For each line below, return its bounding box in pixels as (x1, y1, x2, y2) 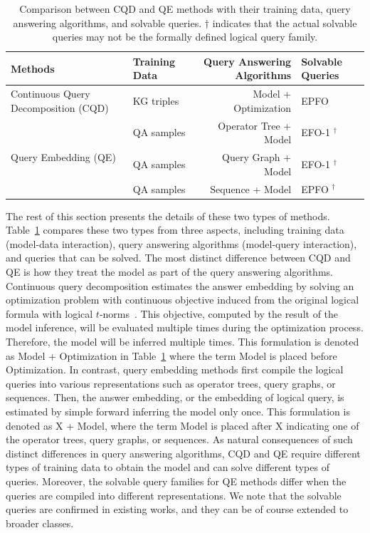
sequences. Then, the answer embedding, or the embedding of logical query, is (6, 390, 344, 405)
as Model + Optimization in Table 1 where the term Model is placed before (6, 348, 337, 363)
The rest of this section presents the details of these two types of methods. (6, 208, 330, 223)
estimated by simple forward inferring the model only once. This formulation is (6, 403, 350, 418)
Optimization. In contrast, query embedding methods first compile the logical (6, 362, 344, 377)
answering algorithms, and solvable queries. (13, 15, 202, 30)
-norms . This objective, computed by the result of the (99, 306, 339, 321)
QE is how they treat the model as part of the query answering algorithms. (6, 264, 333, 279)
